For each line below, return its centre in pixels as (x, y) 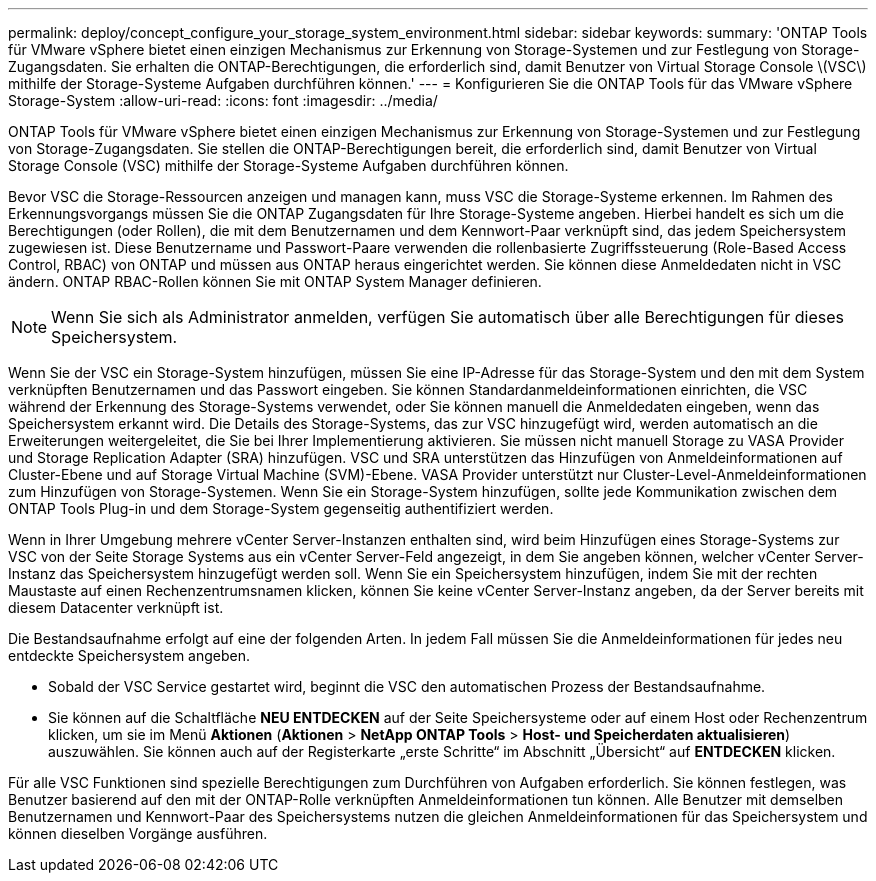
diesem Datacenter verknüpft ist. (116, 607)
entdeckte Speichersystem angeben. (129, 655)
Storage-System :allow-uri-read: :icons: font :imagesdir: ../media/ (223, 100)
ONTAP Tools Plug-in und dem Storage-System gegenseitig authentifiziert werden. (281, 508)
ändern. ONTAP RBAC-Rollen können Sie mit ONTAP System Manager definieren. (275, 281)
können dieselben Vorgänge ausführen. (138, 833)
